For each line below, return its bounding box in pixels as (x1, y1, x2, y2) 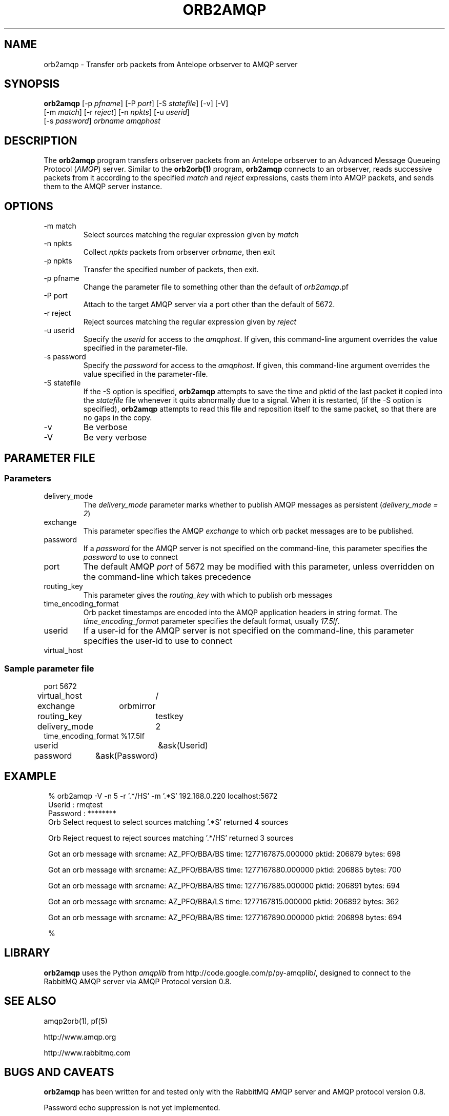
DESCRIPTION (4, 134, 77, 147)
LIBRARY (4, 946, 50, 960)
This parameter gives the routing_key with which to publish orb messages (83, 591, 333, 600)
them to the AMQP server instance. (44, 182, 162, 191)
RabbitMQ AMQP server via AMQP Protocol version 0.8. (44, 977, 232, 986)
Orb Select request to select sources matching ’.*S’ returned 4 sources (48, 817, 289, 826)
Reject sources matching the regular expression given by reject (83, 317, 297, 327)
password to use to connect (83, 553, 178, 562)
